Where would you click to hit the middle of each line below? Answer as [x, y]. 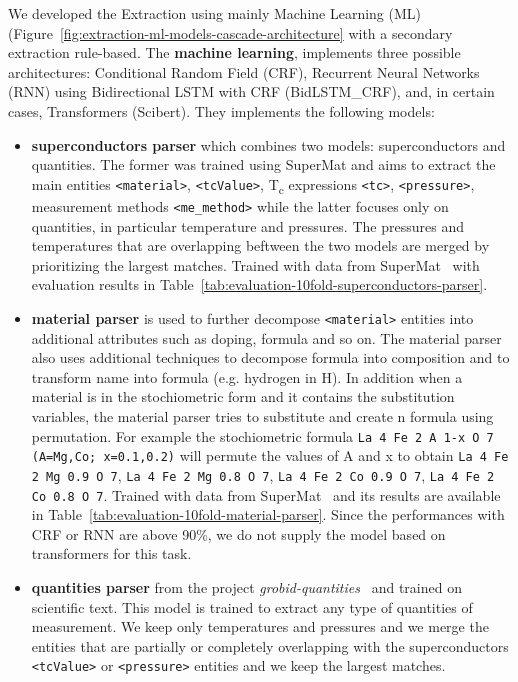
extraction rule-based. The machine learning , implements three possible [234, 52]
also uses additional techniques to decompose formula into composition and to [270, 357]
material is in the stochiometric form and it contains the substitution [243, 396]
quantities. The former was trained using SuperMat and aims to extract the [263, 164]
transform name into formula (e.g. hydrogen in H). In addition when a [247, 376]
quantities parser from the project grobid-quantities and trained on [246, 586]
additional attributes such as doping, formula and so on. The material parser [266, 337]
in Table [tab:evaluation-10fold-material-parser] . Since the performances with [268, 514]
